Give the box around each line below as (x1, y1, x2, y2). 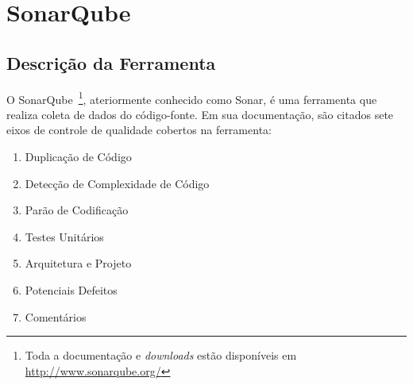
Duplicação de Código (25, 148, 132, 165)
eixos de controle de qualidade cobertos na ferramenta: (6, 121, 272, 138)
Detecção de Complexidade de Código (25, 175, 210, 191)
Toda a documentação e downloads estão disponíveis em (25, 347, 297, 364)
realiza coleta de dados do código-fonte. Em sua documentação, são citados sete (6, 106, 394, 122)
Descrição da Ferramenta (6, 50, 216, 75)
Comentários (25, 308, 87, 325)
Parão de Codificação (25, 202, 129, 218)
